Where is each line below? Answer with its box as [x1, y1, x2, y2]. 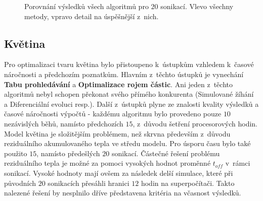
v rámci [225, 158, 250, 168]
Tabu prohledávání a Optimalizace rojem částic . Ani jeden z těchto [4, 79, 233, 89]
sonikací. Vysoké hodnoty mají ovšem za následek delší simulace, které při [4, 167, 233, 178]
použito [4, 148, 27, 158]
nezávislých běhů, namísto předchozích [4, 118, 123, 128]
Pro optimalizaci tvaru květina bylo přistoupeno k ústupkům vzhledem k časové [4, 59, 254, 70]
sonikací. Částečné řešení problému [111, 148, 220, 158]
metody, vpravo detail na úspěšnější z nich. [24, 11, 159, 21]
